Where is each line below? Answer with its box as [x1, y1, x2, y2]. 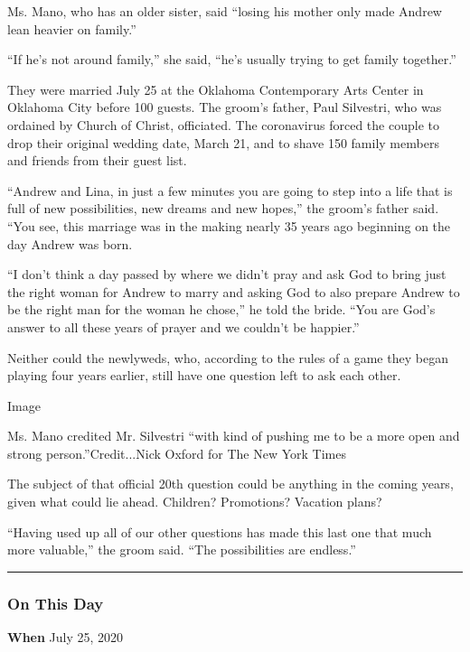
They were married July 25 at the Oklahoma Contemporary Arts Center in [7, 79, 424, 98]
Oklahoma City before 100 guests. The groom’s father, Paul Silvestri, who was [7, 98, 442, 116]
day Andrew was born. [7, 234, 133, 253]
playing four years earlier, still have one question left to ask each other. [7, 366, 401, 385]
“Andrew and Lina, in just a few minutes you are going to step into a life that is [7, 181, 453, 200]
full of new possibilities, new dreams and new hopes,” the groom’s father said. [7, 199, 439, 218]
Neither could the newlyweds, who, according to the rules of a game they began [7, 348, 448, 367]
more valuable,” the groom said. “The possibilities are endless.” [7, 540, 356, 559]
